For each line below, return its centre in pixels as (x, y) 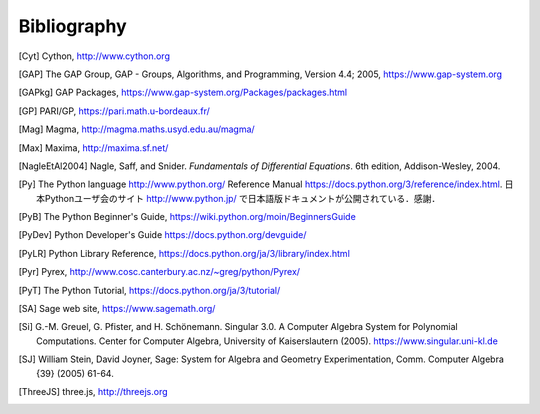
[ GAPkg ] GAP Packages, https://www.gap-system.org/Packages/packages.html (183, 92)
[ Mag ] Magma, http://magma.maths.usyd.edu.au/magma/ (136, 129)
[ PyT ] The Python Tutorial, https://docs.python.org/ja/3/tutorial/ (149, 290)
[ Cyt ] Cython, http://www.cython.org (94, 56)
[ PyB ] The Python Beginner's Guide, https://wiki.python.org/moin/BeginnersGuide (187, 217)
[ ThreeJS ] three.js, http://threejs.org (93, 391)
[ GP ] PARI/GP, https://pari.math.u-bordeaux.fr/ (114, 111)
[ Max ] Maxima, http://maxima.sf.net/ (93, 147)
